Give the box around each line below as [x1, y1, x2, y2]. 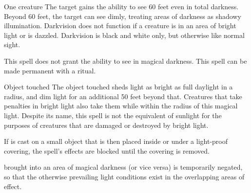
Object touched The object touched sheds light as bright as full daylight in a [4, 82, 233, 92]
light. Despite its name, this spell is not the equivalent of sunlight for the [4, 110, 222, 120]
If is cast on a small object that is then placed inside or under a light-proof [4, 136, 228, 146]
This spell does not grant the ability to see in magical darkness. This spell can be [4, 55, 247, 66]
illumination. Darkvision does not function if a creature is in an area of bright [4, 20, 236, 31]
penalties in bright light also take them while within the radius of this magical [4, 101, 238, 111]
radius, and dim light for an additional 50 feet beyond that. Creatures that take [4, 91, 242, 101]
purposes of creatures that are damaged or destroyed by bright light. [4, 120, 209, 130]
